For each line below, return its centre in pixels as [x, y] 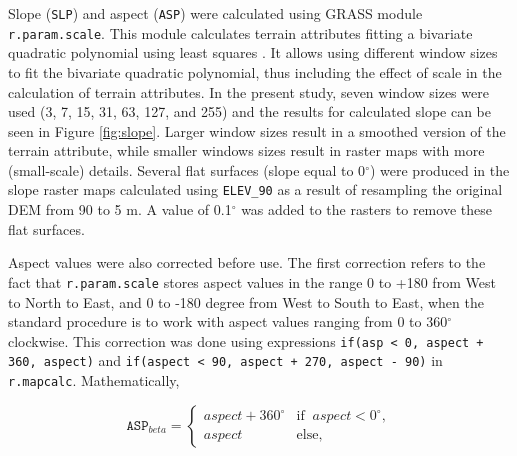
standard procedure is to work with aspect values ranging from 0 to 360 [228, 321]
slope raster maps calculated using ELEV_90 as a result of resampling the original [255, 189]
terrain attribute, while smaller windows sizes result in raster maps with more [246, 150]
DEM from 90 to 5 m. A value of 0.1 [120, 209]
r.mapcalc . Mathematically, [94, 380]
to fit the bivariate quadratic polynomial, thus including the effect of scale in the [255, 71]
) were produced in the [439, 169]
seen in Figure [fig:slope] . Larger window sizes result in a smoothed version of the [257, 130]
